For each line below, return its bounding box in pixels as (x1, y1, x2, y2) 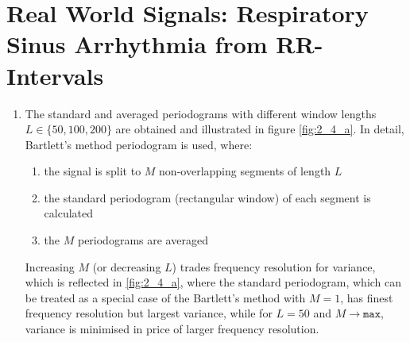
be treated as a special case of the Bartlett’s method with (25, 289, 306, 305)
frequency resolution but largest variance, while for (25, 305, 273, 321)
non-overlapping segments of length (159, 163, 331, 179)
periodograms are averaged (77, 232, 208, 248)
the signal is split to (44, 163, 141, 179)
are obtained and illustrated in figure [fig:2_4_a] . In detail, (115, 121, 404, 137)
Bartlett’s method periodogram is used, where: (25, 136, 253, 152)
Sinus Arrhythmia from (6, 28, 268, 60)
